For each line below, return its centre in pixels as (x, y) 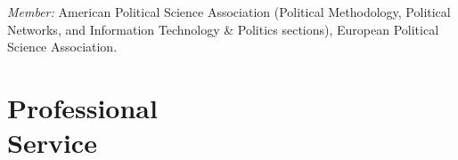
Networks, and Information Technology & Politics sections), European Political (223, 29)
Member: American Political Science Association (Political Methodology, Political (229, 12)
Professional (82, 107)
